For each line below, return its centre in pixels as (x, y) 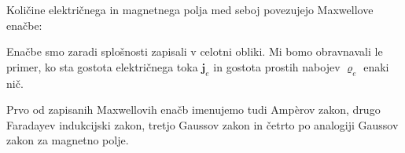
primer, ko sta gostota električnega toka (102, 66)
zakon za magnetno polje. (68, 140)
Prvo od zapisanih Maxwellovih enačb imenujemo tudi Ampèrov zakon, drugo (193, 109)
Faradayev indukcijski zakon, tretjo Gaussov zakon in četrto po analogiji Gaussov (202, 124)
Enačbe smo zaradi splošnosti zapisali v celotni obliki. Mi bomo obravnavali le (195, 51)
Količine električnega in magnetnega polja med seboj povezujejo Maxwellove (190, 9)
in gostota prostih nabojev (277, 66)
